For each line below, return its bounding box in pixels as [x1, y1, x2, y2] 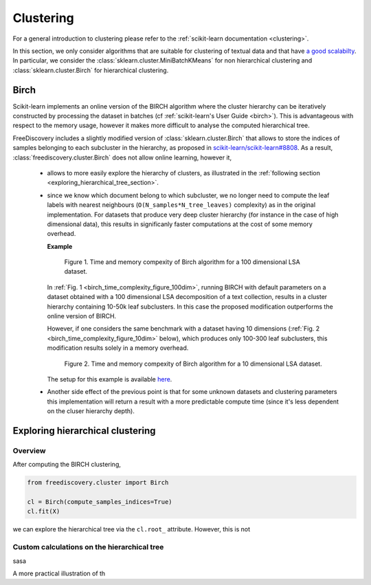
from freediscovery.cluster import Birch [27, 478, 169, 487]
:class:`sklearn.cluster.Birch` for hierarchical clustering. [12, 66, 169, 74]
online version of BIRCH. [47, 312, 117, 320]
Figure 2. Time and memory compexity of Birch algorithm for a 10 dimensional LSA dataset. [64, 360, 322, 368]
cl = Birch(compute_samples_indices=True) [27, 498, 172, 506]
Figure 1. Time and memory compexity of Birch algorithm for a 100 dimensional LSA [64, 258, 300, 266]
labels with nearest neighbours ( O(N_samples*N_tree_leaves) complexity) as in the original [47, 201, 316, 209]
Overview [12, 445, 46, 455]
